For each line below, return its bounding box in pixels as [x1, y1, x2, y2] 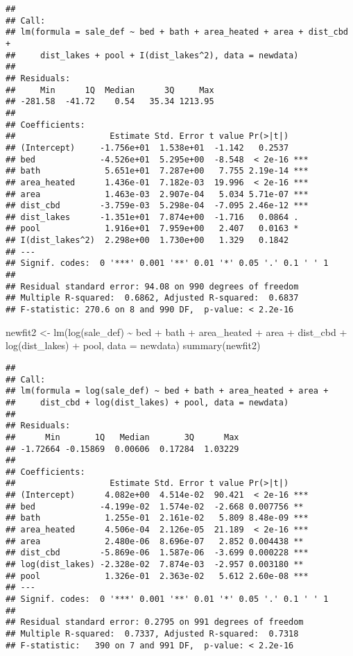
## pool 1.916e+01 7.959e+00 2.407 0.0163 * [6, 224, 299, 234]
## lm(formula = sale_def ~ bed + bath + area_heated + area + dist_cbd [6, 27, 348, 37]
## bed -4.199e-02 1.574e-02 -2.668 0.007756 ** [6, 501, 304, 512]
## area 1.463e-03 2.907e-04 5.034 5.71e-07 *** [6, 189, 309, 199]
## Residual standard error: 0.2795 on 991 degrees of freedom [6, 617, 304, 628]
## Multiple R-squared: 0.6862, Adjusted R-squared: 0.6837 [6, 293, 299, 303]
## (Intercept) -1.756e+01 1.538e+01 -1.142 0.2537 [6, 142, 289, 153]
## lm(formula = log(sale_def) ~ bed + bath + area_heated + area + [6, 386, 329, 396]
